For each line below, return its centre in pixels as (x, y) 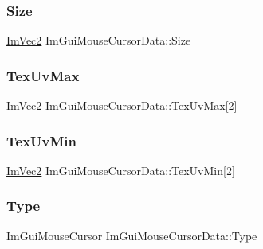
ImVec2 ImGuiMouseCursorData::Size (99, 40)
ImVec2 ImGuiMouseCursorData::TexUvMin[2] (121, 170)
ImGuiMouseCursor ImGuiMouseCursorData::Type (132, 235)
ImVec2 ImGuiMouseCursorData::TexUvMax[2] (122, 105)
